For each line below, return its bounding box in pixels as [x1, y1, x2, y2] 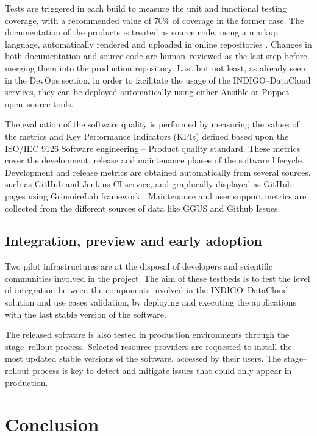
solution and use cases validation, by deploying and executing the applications [5, 296, 296, 309]
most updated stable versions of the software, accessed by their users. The [5, 352, 282, 365]
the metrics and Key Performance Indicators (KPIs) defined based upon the [5, 129, 289, 142]
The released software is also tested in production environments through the [5, 328, 290, 341]
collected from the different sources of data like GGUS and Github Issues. [5, 201, 280, 214]
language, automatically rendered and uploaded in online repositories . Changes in [5, 37, 312, 50]
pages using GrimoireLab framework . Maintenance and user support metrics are [5, 189, 307, 202]
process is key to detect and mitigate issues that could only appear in [32, 364, 292, 377]
